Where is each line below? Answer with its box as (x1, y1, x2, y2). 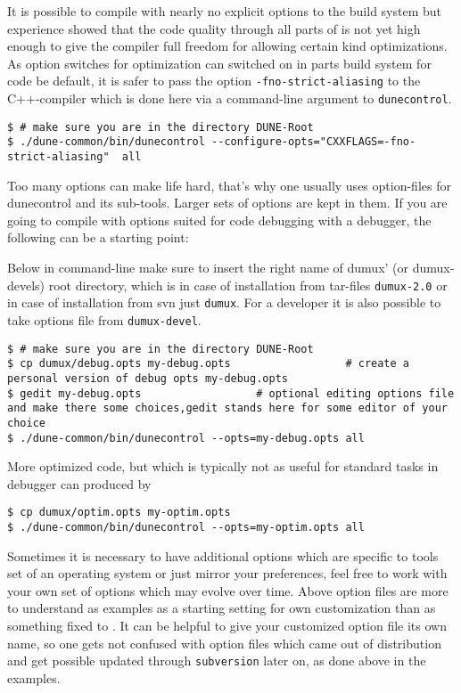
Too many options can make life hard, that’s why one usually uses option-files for (7, 175, 451, 194)
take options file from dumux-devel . (7, 310, 202, 329)
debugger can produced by (7, 474, 152, 493)
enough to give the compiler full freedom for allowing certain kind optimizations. (7, 37, 448, 55)
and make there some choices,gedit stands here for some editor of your (7, 402, 448, 415)
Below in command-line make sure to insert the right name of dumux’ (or (7, 258, 409, 277)
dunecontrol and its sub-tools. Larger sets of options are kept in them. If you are (7, 193, 448, 212)
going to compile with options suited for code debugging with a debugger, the (7, 210, 432, 229)
